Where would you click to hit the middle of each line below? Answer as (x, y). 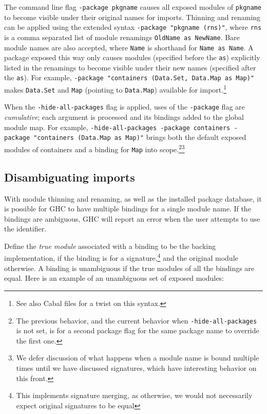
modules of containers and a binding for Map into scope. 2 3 (94, 148)
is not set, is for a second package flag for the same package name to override (138, 330)
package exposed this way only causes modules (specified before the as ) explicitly (132, 57)
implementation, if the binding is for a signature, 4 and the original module (121, 257)
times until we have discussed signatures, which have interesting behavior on (136, 367)
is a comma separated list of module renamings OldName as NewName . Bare (122, 37)
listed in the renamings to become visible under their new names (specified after (130, 67)
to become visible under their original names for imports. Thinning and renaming (132, 17)
